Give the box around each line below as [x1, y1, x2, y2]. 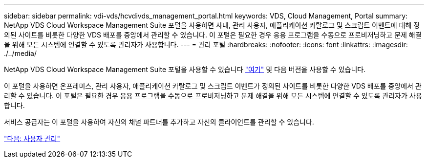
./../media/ [4, 49, 37, 57]
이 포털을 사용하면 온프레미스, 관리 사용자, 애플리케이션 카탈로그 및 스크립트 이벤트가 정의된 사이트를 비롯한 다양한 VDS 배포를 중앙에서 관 [4, 82, 422, 90]
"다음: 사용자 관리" [4, 134, 61, 143]
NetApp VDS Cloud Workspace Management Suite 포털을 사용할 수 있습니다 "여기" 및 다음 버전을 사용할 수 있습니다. [4, 65, 366, 73]
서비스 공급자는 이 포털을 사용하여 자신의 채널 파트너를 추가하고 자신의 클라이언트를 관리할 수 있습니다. [4, 118, 314, 126]
